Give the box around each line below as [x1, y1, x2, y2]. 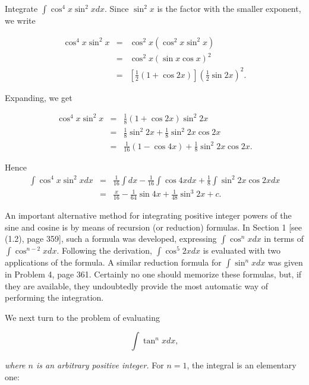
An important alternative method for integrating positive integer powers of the [5, 209, 292, 221]
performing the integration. [5, 291, 104, 304]
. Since [105, 2, 129, 14]
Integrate [5, 2, 38, 14]
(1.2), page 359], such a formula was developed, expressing [5, 232, 217, 245]
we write [5, 14, 36, 26]
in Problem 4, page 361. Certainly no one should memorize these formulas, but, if [5, 268, 302, 280]
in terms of [264, 232, 304, 245]
